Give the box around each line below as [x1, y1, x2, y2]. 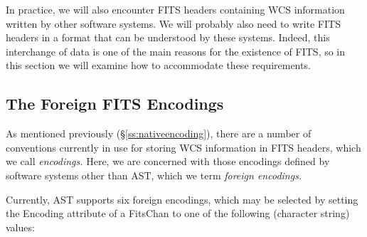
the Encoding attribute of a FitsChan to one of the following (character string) [6, 206, 350, 221]
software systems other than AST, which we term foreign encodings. [6, 167, 302, 182]
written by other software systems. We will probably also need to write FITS [6, 16, 341, 31]
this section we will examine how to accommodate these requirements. [6, 58, 311, 73]
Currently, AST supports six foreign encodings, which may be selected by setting [6, 191, 358, 206]
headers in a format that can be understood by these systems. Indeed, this [6, 30, 330, 45]
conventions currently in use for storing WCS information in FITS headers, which [6, 139, 361, 154]
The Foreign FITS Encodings [6, 93, 224, 115]
